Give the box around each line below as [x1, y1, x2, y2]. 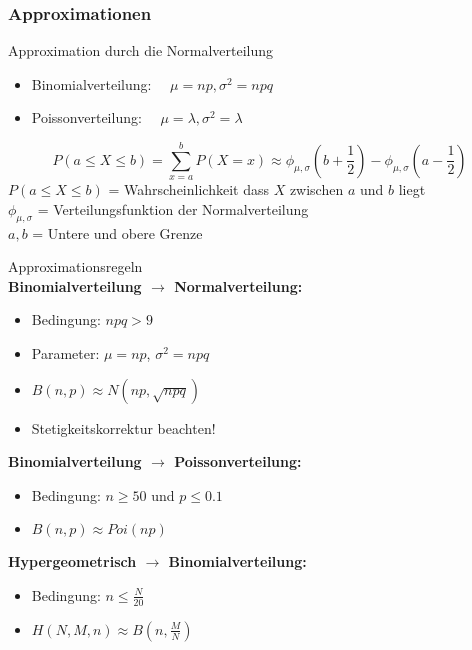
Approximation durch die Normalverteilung [8, 40, 274, 61]
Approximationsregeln [8, 256, 143, 277]
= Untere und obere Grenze [32, 222, 203, 243]
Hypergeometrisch [8, 551, 137, 572]
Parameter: [31, 342, 100, 363]
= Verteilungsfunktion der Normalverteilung [37, 198, 309, 219]
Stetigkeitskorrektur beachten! [31, 417, 216, 438]
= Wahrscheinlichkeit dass [108, 179, 269, 200]
